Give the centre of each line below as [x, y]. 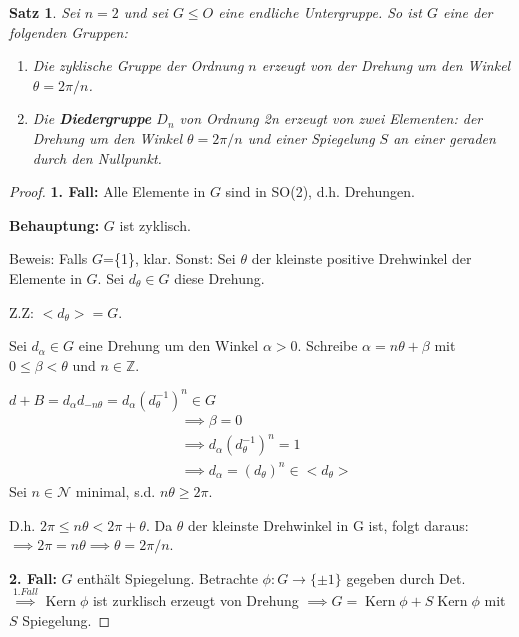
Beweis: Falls [48, 258]
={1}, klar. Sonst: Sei [169, 258]
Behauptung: [54, 224]
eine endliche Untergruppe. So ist [320, 12]
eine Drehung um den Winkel [168, 345]
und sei [145, 12]
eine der [467, 12]
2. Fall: [33, 577]
